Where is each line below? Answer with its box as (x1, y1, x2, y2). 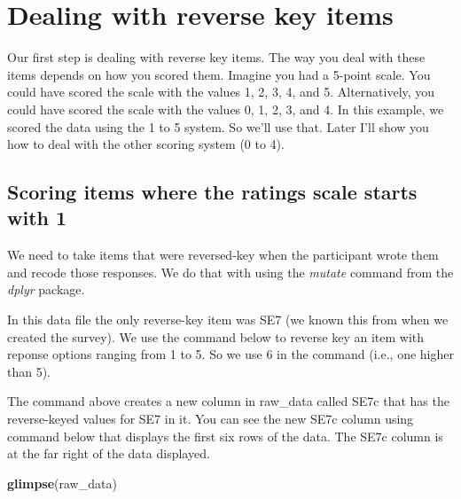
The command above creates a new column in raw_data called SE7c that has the (7, 392, 449, 410)
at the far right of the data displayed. (7, 444, 210, 463)
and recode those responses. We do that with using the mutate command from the (7, 262, 454, 281)
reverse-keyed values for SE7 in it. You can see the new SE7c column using (7, 409, 414, 428)
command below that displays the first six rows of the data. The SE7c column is (7, 426, 443, 445)
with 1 (7, 204, 67, 231)
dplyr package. (7, 280, 85, 299)
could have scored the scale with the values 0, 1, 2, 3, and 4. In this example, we (7, 99, 444, 118)
